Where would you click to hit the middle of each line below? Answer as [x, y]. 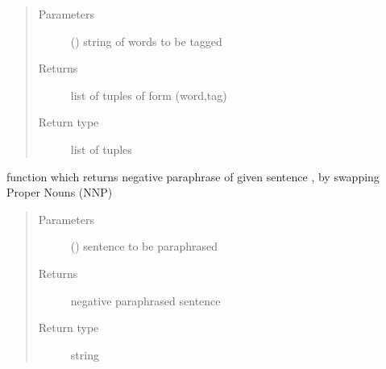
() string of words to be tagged [146, 41]
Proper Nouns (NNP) [60, 192]
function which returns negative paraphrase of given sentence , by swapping [193, 176]
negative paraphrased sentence [145, 300]
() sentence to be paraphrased [144, 246]
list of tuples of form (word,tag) [149, 95]
